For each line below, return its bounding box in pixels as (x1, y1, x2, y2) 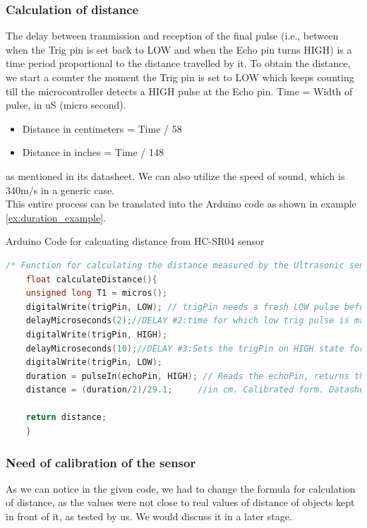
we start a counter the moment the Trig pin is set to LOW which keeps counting (6, 70, 354, 84)
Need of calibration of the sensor (6, 453, 196, 471)
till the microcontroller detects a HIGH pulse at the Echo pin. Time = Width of (6, 83, 353, 98)
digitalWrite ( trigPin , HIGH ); (25, 329, 168, 340)
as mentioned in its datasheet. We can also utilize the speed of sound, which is (6, 168, 345, 183)
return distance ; (25, 412, 107, 423)
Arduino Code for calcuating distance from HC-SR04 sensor (6, 234, 265, 248)
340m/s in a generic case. (6, 182, 115, 197)
